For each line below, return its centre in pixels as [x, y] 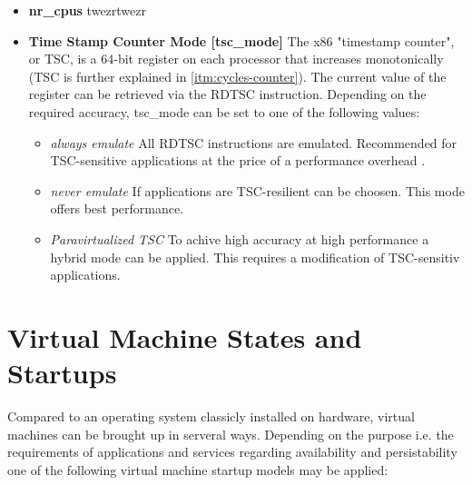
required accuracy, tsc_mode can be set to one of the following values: [224, 111]
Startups [62, 373]
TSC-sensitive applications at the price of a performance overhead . [238, 160]
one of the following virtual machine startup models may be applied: [198, 469]
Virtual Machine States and [185, 337]
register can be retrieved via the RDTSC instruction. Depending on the [227, 94]
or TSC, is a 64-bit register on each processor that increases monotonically [236, 59]
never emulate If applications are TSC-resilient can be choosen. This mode [257, 190]
